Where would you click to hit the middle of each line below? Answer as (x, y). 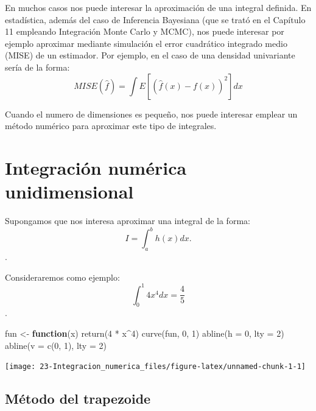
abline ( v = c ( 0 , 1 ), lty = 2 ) (56, 345)
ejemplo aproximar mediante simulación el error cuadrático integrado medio (146, 43)
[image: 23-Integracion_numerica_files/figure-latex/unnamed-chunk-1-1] (155, 367)
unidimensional (69, 191)
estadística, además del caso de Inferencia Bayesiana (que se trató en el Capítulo (155, 19)
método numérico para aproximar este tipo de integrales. (111, 126)
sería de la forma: (37, 67)
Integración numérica (96, 167)
